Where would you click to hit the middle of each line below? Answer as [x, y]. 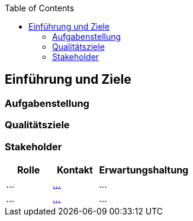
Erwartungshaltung [144, 170]
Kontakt [75, 170]
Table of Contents [40, 8]
